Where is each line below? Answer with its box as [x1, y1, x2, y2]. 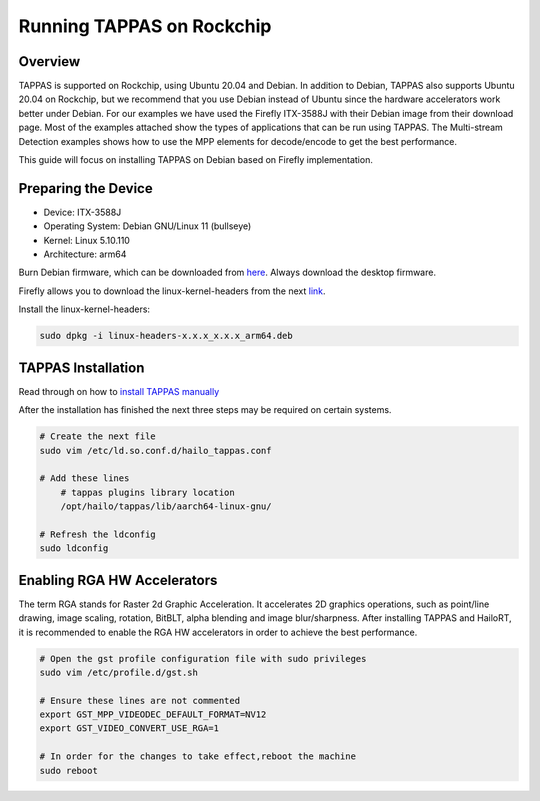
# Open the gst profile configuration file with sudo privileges [39, 653, 367, 664]
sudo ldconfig [39, 543, 109, 554]
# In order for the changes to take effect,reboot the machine [39, 751, 357, 762]
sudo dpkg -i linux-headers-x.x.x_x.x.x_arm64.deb [39, 330, 294, 342]
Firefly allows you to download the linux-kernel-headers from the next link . [18, 285, 326, 297]
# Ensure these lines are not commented [39, 695, 240, 706]
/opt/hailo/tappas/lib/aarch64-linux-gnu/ [60, 501, 272, 512]
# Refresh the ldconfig [39, 528, 157, 540]
